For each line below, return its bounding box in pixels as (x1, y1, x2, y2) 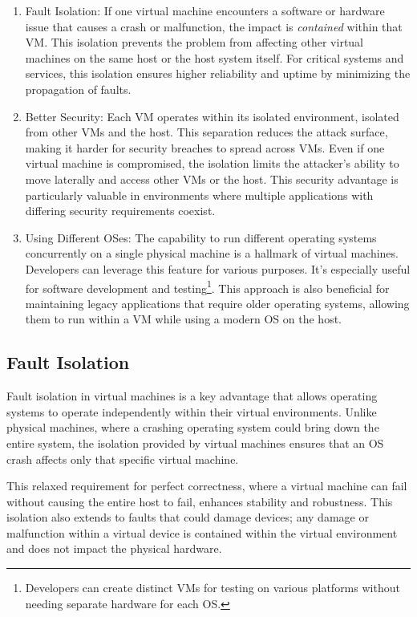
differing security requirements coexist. (25, 202, 216, 219)
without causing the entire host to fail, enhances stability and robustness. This (6, 493, 393, 509)
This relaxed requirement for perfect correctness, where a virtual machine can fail (6, 477, 407, 494)
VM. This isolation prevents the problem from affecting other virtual (25, 34, 364, 51)
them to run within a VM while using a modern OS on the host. (25, 311, 342, 327)
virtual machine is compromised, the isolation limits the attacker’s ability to (25, 155, 399, 172)
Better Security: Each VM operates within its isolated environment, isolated (25, 108, 399, 124)
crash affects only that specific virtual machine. (6, 450, 239, 467)
